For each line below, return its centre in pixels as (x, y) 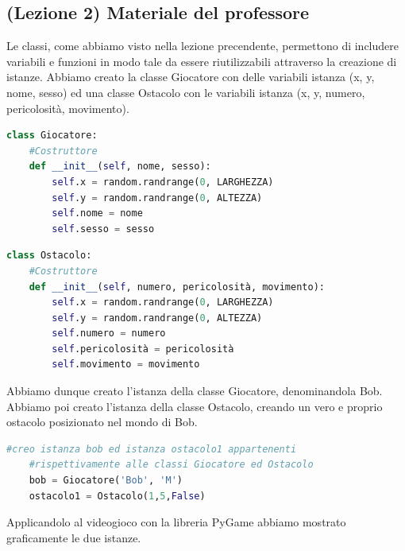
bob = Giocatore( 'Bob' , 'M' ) (106, 481)
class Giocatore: (52, 136)
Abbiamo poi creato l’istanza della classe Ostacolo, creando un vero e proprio (195, 406)
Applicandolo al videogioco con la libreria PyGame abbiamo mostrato (176, 522)
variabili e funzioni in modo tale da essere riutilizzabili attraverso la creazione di (202, 61)
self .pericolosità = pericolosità (143, 349)
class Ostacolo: (49, 256)
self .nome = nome (97, 213)
